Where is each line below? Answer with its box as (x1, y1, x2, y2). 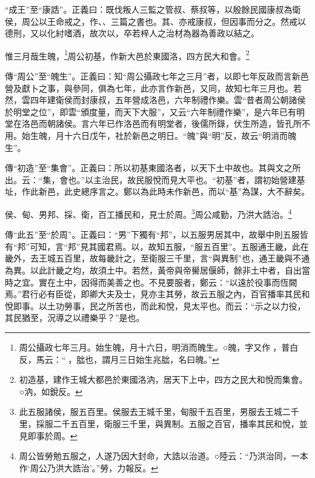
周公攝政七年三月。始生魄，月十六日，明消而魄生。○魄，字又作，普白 (19, 340, 299, 353)
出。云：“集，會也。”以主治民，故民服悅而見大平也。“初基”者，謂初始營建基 (5, 173, 305, 186)
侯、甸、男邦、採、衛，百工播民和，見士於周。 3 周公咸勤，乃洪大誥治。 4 (5, 206, 292, 220)
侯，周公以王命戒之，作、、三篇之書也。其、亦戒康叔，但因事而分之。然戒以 (5, 15, 306, 27)
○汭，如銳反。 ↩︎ (19, 385, 82, 397)
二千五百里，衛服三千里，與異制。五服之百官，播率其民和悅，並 (53, 417, 308, 429)
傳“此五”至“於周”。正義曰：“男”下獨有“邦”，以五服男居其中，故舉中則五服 (5, 228, 300, 241)
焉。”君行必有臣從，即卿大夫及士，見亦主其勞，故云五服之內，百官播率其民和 (5, 288, 310, 300)
